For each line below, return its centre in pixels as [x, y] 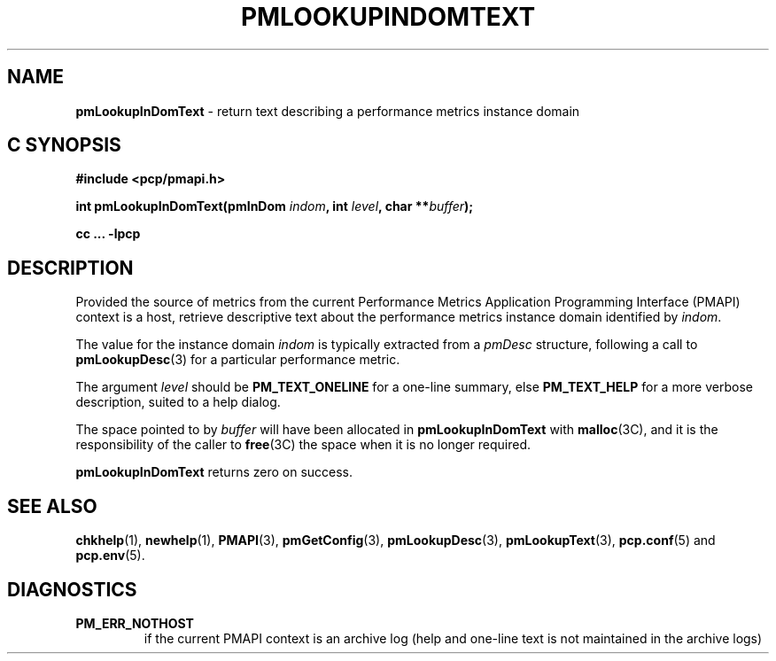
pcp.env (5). [110, 556]
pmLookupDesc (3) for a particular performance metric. [238, 360]
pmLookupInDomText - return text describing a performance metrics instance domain [328, 111]
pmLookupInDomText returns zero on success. [214, 472]
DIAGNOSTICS [72, 589]
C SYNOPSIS [64, 145]
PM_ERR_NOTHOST [135, 623]
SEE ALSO [52, 506]
